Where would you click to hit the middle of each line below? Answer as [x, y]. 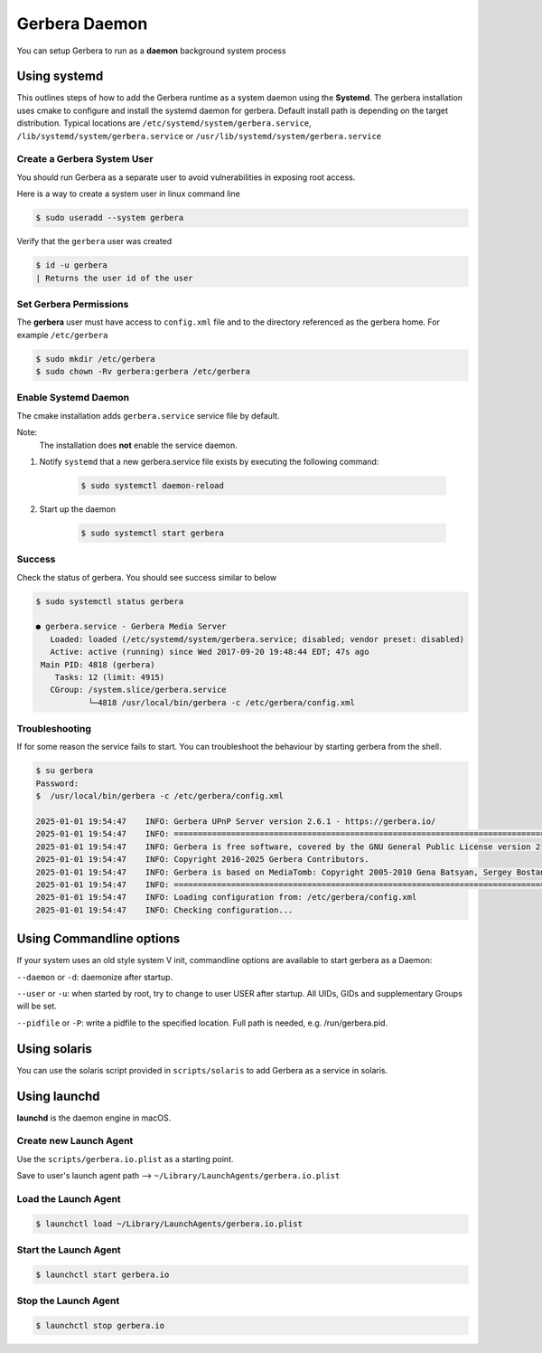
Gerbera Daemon [82, 24]
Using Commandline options [98, 939]
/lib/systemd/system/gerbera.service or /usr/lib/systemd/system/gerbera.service [199, 136]
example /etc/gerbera [62, 335]
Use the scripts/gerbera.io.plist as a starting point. [125, 1159]
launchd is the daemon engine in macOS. [94, 1118]
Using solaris [54, 1049]
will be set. [37, 1006]
